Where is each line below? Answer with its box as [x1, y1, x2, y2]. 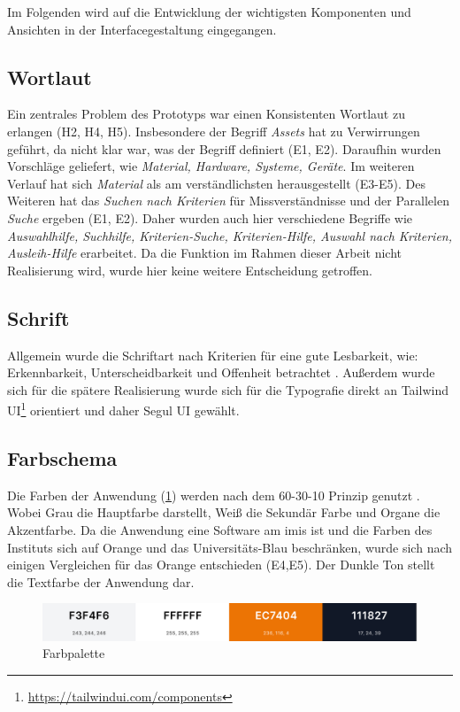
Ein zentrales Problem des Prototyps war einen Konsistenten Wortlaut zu [7, 104, 405, 123]
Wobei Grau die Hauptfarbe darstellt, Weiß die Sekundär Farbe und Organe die [7, 503, 441, 522]
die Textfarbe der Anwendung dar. [7, 572, 195, 591]
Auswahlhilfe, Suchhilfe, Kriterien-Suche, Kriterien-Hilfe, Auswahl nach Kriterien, [7, 226, 452, 244]
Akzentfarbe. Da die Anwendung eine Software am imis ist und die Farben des [7, 520, 433, 538]
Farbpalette [42, 644, 105, 662]
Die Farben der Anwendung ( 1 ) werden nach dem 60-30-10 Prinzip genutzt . [7, 485, 420, 504]
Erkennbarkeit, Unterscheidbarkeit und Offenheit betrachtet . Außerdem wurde [7, 363, 435, 382]
